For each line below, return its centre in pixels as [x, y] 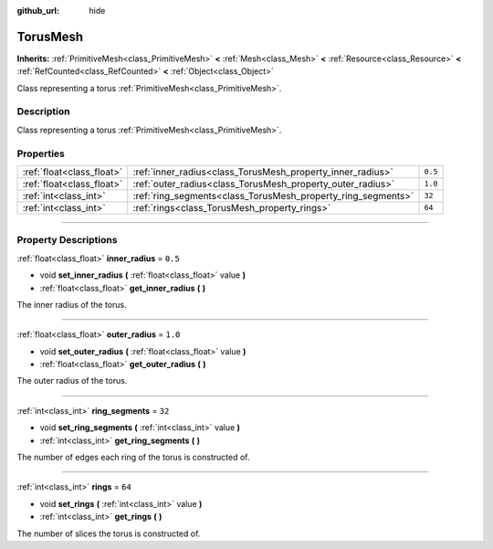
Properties [41, 153]
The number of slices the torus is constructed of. [109, 533]
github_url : [38, 11]
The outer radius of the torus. [72, 381]
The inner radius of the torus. [72, 304]
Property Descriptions [67, 240]
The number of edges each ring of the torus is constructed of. [133, 458]
